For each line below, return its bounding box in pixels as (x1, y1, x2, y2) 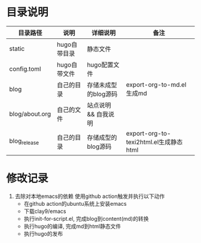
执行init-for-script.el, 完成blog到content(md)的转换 (23, 215, 149, 222)
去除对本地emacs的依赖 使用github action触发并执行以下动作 (14, 193, 165, 200)
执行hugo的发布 (23, 230, 63, 237)
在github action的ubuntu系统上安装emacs (23, 200, 127, 207)
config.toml (9, 64, 41, 73)
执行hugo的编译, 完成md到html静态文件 (23, 223, 121, 230)
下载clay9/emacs (23, 208, 66, 215)
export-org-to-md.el (126, 80, 187, 89)
